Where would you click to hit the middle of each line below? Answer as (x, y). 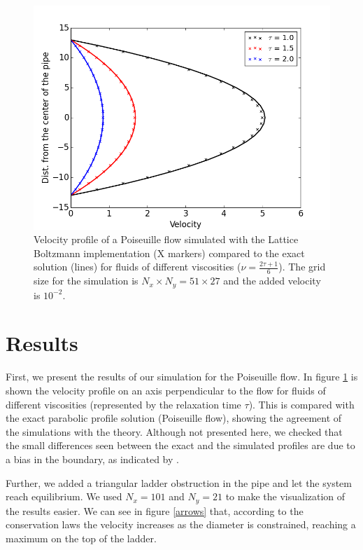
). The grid (302, 267)
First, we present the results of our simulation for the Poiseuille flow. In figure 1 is (182, 377)
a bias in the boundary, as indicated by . (92, 459)
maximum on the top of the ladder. (81, 538)
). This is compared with (301, 404)
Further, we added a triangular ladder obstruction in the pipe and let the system (179, 482)
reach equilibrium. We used (64, 496)
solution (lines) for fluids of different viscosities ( (137, 267)
